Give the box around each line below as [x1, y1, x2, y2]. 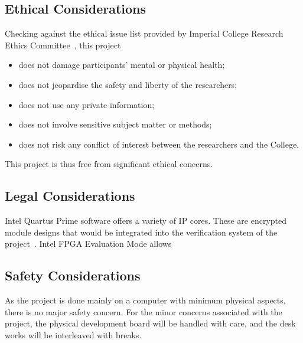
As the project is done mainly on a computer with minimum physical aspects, [5, 294, 286, 306]
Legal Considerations [5, 187, 135, 205]
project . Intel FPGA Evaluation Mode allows [5, 237, 172, 250]
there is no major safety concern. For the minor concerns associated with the [5, 305, 282, 318]
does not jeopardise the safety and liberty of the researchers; [18, 78, 237, 90]
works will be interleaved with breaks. [5, 328, 142, 341]
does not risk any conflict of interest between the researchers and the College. [18, 138, 299, 150]
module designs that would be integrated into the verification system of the [5, 226, 278, 238]
